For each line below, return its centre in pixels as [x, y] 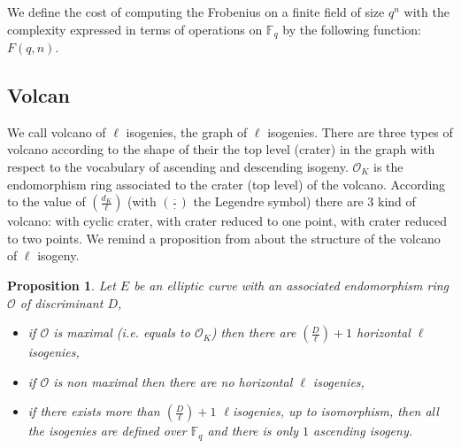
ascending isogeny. [362, 431]
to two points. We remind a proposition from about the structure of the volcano [224, 238]
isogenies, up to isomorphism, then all [336, 411]
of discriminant [61, 302]
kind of [397, 201]
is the [388, 167]
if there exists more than [94, 411]
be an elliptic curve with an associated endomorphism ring [292, 285]
